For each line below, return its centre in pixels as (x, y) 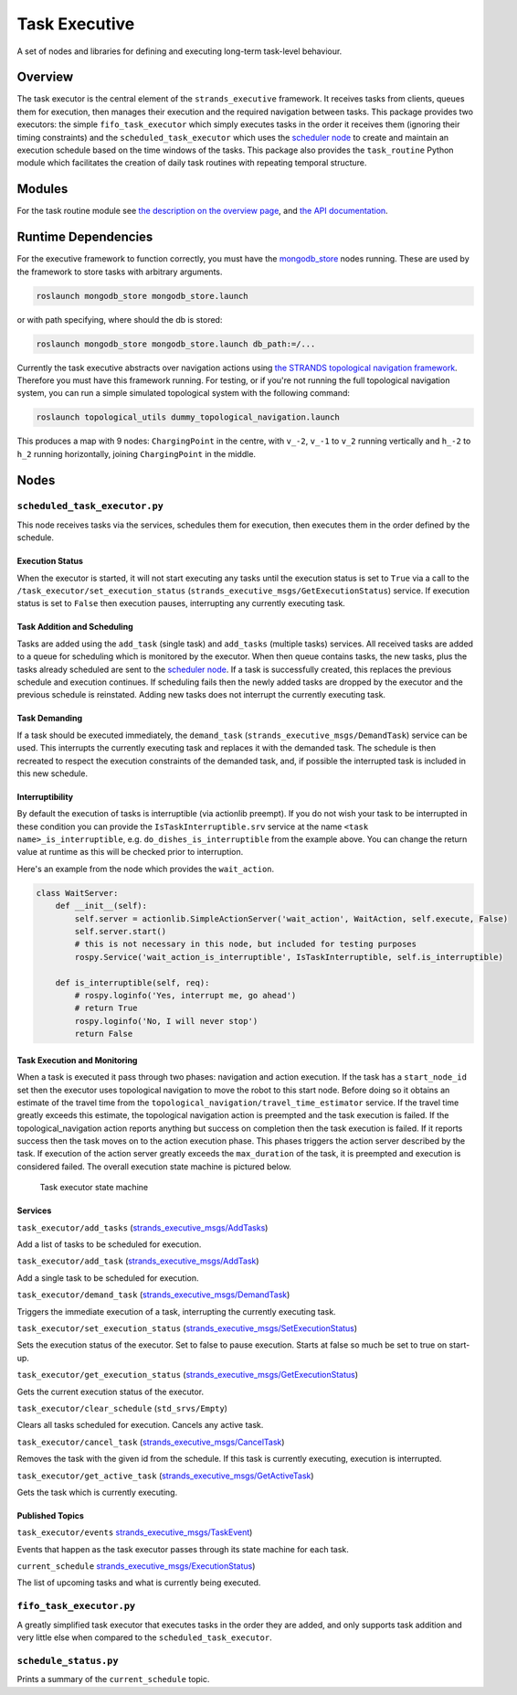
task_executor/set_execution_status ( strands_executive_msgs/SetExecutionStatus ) (187, 1328)
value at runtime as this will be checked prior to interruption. (130, 852)
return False (104, 1034)
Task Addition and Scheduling (75, 627)
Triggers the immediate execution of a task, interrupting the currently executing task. (177, 1311)
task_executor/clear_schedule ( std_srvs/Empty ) (122, 1408)
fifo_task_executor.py (76, 1606)
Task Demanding (49, 719)
